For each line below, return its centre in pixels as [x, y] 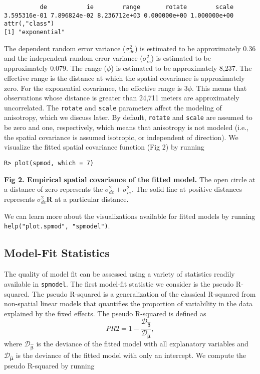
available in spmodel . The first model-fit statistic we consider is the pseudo [119, 283]
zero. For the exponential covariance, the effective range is [93, 88]
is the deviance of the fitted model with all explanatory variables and [142, 343]
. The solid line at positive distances [187, 189]
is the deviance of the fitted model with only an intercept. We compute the [131, 355]
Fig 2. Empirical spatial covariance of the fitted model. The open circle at [130, 179]
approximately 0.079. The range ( [56, 68]
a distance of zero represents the [54, 189]
